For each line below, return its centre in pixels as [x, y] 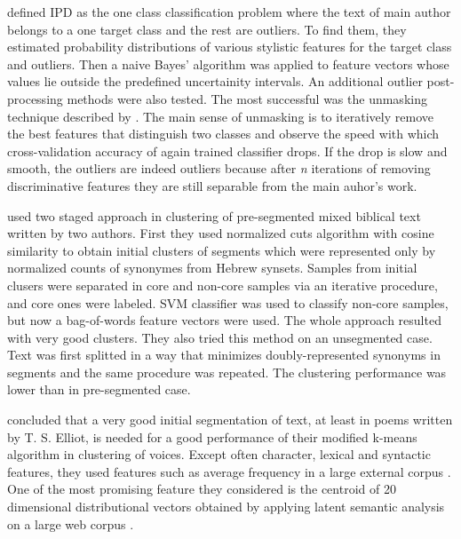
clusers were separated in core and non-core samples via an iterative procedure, [223, 285]
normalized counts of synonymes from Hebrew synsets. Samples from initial [212, 268]
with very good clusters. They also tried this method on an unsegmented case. [220, 337]
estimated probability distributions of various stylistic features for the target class [230, 47]
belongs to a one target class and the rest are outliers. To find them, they [207, 29]
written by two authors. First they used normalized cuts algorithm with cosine [221, 233]
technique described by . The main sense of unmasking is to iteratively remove [220, 116]
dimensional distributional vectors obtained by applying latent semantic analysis [226, 507]
